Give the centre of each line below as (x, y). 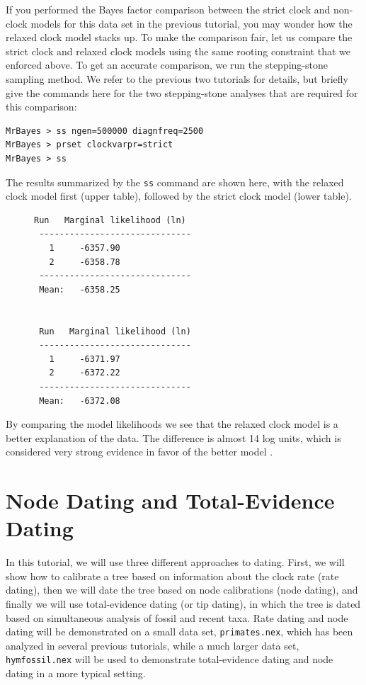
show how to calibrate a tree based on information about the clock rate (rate (172, 576)
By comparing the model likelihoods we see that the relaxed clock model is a (172, 424)
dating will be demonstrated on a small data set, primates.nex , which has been (179, 632)
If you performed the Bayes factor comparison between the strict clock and (168, 9)
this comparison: (41, 107)
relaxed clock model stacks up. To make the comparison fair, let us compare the (179, 37)
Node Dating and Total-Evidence (170, 500)
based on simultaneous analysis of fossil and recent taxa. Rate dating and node (177, 617)
